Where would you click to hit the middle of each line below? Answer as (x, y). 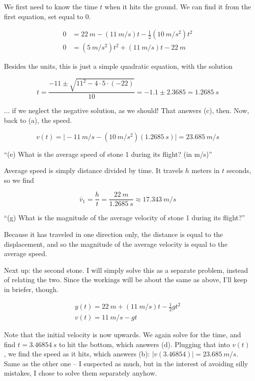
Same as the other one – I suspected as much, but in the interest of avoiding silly (126, 363)
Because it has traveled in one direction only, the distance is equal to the (113, 234)
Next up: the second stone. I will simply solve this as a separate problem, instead (126, 270)
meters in (205, 170)
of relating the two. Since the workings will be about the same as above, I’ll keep (126, 279)
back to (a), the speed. (38, 120)
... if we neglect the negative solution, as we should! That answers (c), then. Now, (127, 110)
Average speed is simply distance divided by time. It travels (94, 170)
